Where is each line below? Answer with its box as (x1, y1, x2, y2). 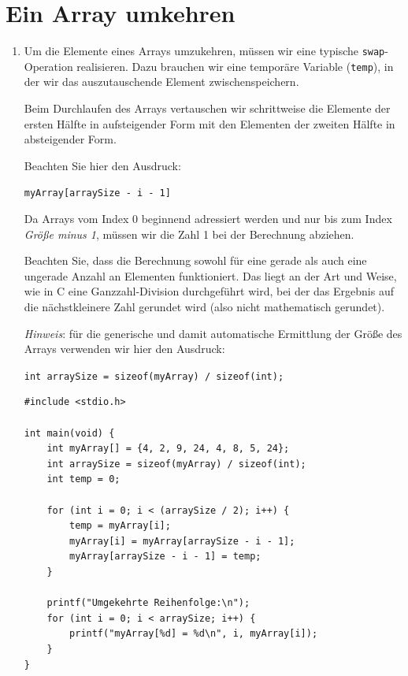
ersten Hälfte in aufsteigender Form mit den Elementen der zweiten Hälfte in (24, 115, 395, 132)
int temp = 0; (46, 474, 121, 485)
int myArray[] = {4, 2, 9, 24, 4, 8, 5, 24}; (46, 443, 290, 455)
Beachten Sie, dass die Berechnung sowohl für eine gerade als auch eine (24, 252, 367, 269)
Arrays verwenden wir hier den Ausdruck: (24, 340, 225, 357)
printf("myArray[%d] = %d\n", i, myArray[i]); (69, 628, 318, 640)
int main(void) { (24, 427, 115, 439)
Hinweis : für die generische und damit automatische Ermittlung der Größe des (24, 325, 402, 341)
